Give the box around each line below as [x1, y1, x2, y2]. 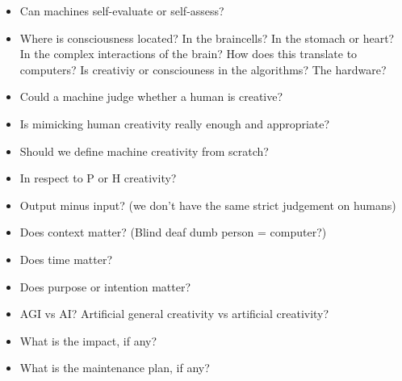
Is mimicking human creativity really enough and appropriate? [19, 115, 330, 132]
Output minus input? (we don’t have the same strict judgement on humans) [19, 196, 396, 213]
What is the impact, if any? [19, 332, 157, 349]
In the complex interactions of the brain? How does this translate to [19, 45, 358, 62]
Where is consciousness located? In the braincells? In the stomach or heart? [19, 29, 395, 46]
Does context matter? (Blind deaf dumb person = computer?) [19, 224, 327, 241]
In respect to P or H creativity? [19, 170, 177, 186]
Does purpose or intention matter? [19, 278, 191, 295]
